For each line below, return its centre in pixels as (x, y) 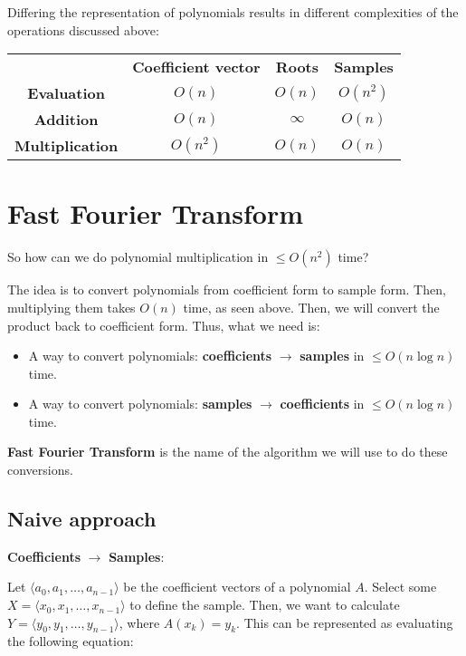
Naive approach (82, 519)
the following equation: (71, 641)
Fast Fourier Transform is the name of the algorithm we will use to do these (228, 452)
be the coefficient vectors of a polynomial (237, 587)
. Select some (400, 587)
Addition (66, 120)
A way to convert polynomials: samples (140, 404)
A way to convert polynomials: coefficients (150, 356)
